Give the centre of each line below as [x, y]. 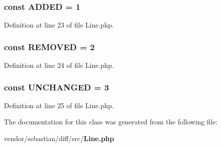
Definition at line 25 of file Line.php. [59, 105]
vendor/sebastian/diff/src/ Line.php [59, 138]
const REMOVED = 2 [49, 46]
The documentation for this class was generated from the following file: [111, 122]
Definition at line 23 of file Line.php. [59, 25]
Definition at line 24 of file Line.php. [59, 65]
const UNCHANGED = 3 [56, 87]
